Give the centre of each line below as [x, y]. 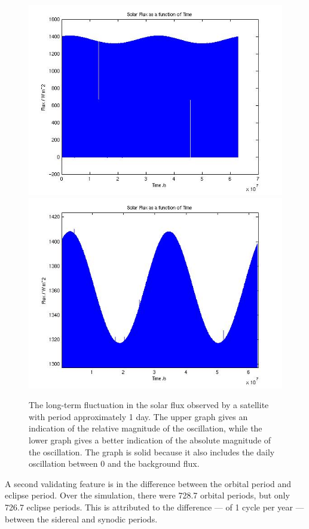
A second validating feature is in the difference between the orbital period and [148, 483]
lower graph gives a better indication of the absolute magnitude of [150, 440]
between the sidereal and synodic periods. [81, 519]
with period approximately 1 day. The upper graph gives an [138, 416]
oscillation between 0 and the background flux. [114, 463]
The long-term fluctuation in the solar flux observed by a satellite [149, 405]
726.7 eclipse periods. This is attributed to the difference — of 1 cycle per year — [154, 507]
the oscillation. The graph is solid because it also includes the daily [152, 452]
